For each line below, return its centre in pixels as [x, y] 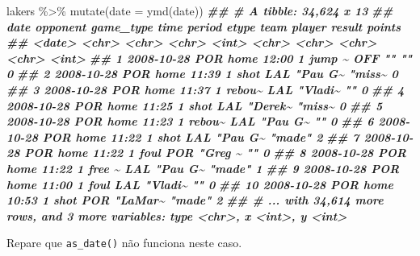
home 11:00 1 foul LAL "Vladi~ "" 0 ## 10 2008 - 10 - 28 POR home [200, 184]
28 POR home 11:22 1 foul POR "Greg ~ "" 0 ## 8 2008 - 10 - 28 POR [207, 153]
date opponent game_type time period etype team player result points [204, 26]
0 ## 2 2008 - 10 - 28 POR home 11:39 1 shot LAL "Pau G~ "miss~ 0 [202, 74]
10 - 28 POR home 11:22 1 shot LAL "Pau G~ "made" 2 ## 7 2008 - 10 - [210, 136]
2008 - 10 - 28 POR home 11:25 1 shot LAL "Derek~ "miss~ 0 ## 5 [195, 105]
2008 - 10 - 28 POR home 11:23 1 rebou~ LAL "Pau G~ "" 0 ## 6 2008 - [208, 121]
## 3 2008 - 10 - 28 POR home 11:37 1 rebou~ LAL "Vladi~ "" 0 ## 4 [206, 89]
